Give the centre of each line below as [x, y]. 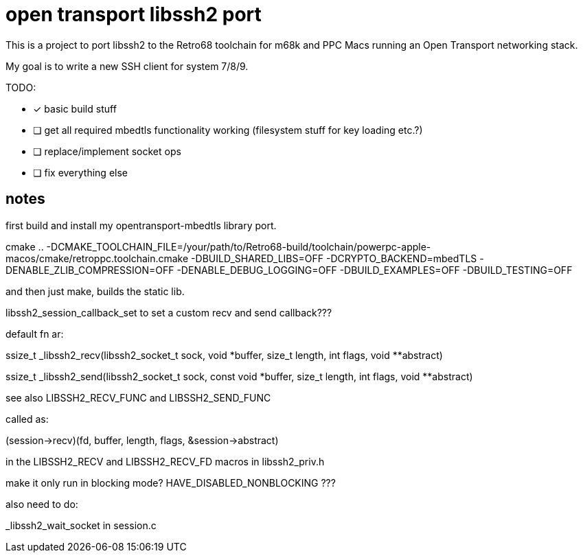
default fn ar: [35, 334]
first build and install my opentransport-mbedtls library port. [141, 225]
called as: [27, 419]
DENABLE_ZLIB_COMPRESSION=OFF [90, 270]
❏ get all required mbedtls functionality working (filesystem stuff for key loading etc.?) [228, 130]
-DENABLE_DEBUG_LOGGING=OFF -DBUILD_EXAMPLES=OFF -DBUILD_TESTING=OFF [375, 270]
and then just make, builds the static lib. [95, 291]
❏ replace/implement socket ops [107, 151]
